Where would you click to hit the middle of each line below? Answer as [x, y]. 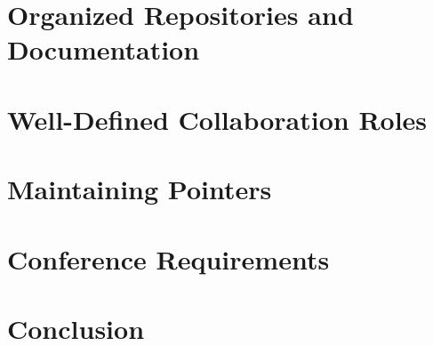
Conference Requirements [168, 258]
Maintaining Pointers [140, 189]
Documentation [104, 49]
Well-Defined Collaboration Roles [217, 119]
